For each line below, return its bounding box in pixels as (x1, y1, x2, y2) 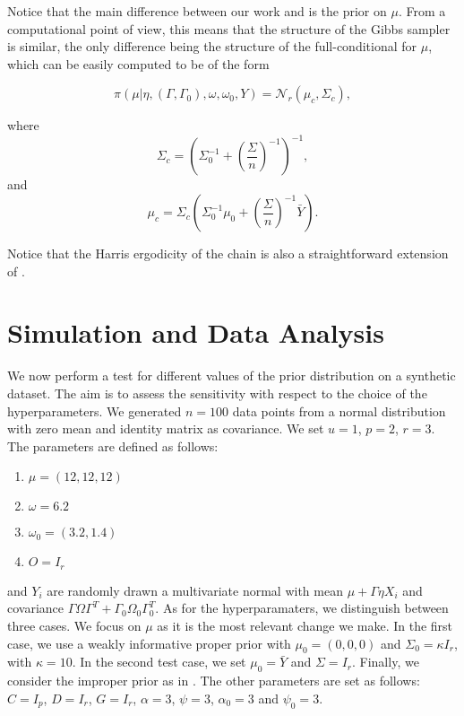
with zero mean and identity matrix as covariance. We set (7, 419, 324, 438)
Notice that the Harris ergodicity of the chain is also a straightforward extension (7, 244, 449, 263)
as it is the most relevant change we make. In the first (157, 616, 453, 634)
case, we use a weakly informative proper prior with (7, 633, 291, 652)
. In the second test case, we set (72, 652, 246, 671)
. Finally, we (352, 652, 419, 671)
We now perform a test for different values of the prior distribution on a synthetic (7, 366, 456, 385)
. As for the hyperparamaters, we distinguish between (155, 598, 449, 617)
